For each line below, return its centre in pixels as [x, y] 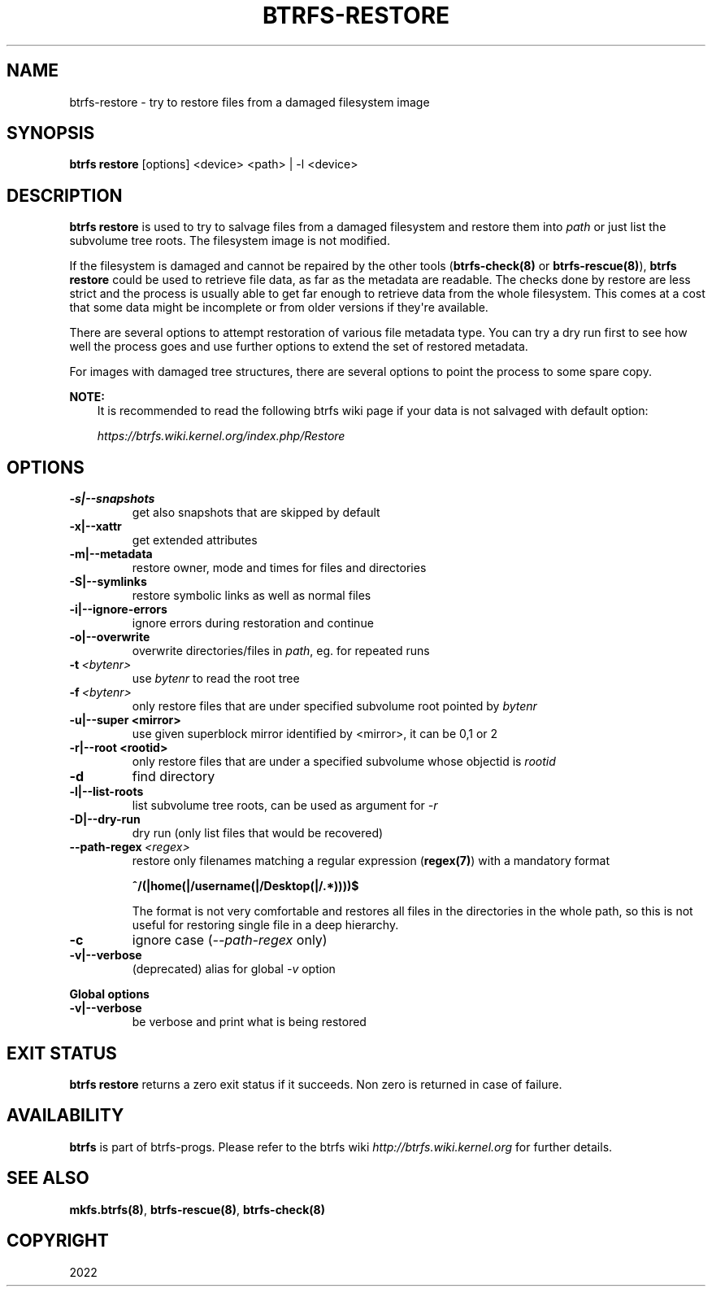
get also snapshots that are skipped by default [256, 513]
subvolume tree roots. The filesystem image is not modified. [230, 241]
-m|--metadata [111, 554]
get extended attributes [195, 540]
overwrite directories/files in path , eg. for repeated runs [281, 651]
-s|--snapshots [112, 499]
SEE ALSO [48, 1178]
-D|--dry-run [105, 819]
